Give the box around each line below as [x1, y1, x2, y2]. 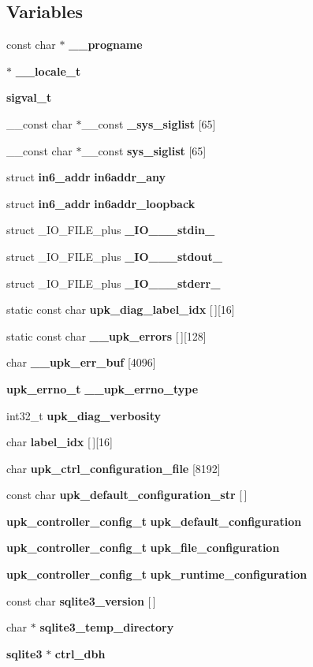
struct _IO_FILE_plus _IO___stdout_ [6, 248, 222, 264]
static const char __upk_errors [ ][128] [6, 327, 207, 344]
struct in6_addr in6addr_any [6, 169, 166, 185]
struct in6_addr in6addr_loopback [6, 195, 196, 211]
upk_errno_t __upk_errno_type [6, 380, 199, 397]
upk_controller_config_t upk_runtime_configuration [6, 566, 307, 583]
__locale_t [15, 62, 81, 79]
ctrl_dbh [54, 645, 106, 661]
